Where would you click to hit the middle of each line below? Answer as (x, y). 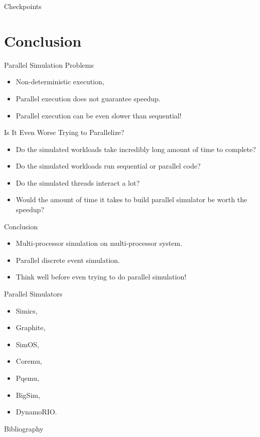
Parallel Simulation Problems (49, 64)
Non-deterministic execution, (60, 82)
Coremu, (29, 361)
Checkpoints (23, 6)
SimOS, (27, 344)
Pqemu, (27, 378)
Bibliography (24, 428)
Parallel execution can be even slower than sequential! (99, 115)
